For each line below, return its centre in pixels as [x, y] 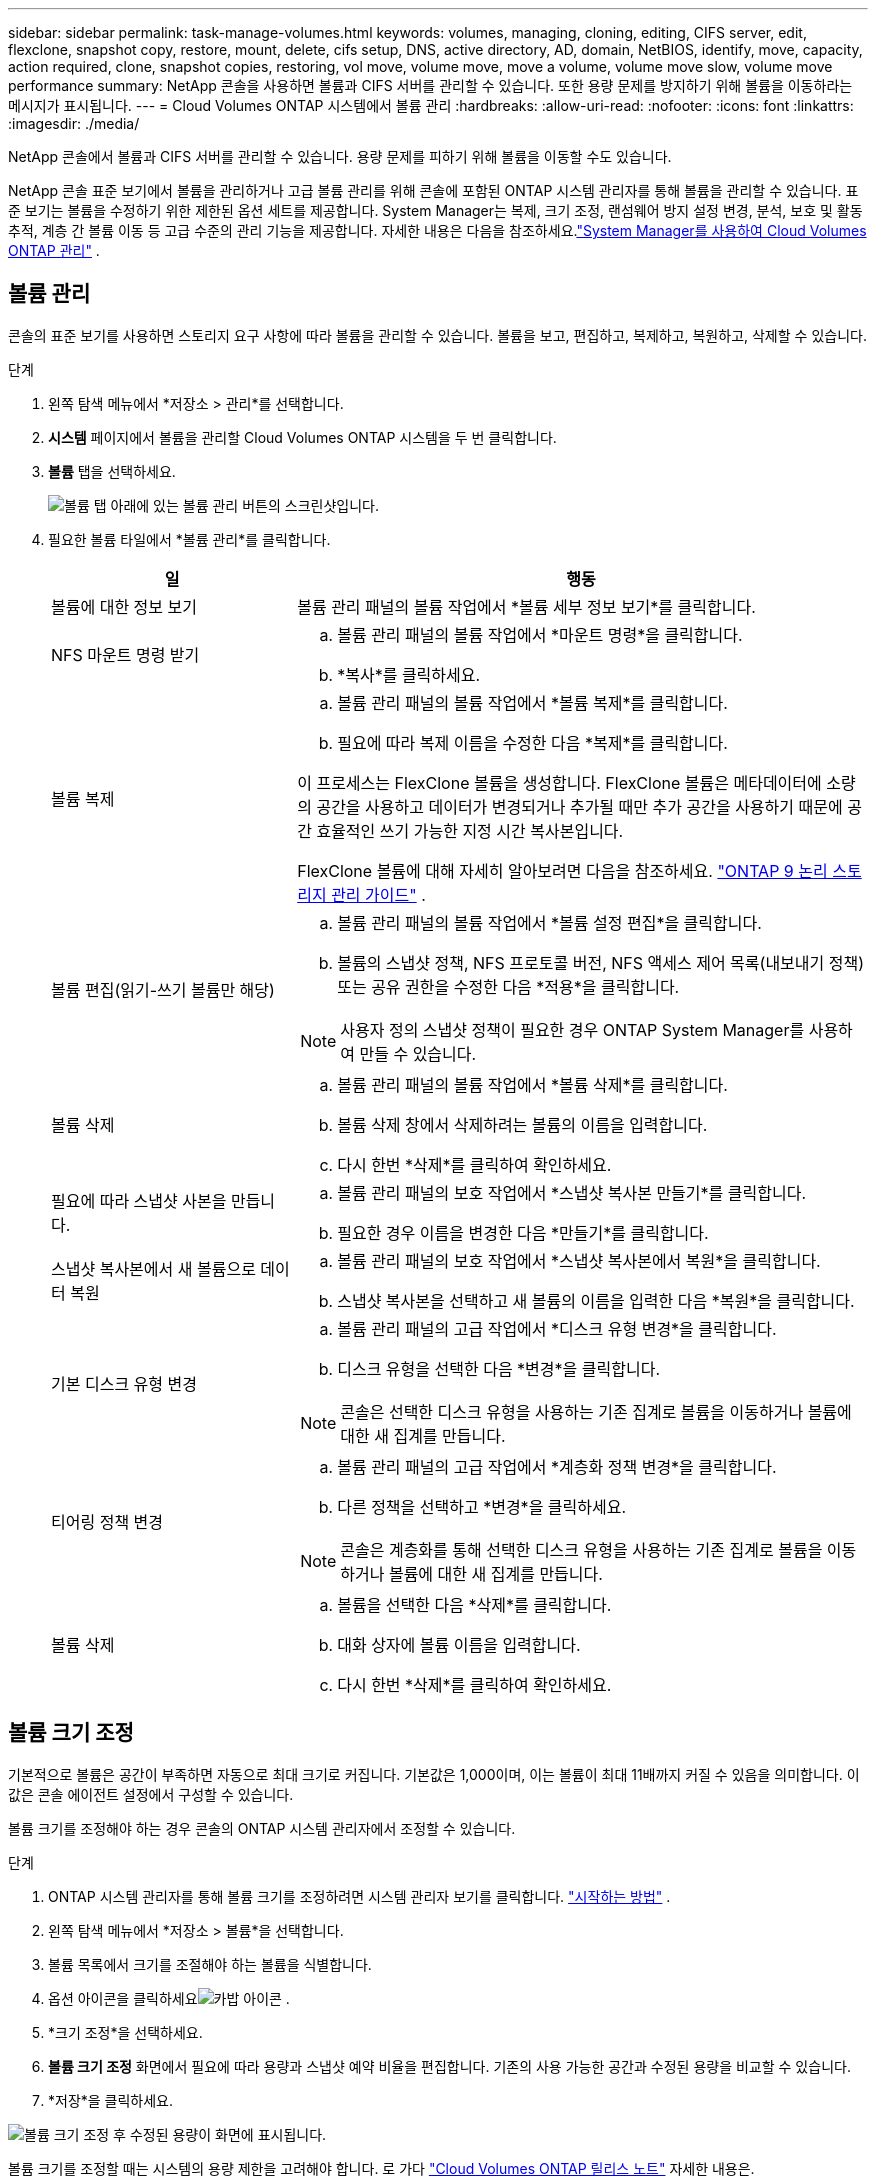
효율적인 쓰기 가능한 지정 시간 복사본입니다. [470, 830]
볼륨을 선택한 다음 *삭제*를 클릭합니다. [474, 1604]
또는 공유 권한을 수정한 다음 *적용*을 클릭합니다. [508, 986]
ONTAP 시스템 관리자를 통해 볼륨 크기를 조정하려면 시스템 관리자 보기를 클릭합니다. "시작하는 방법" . [359, 1896]
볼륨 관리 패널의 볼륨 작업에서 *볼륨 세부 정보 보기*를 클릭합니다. [526, 606]
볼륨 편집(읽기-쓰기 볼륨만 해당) [163, 989]
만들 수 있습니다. [418, 1053]
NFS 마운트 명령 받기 [125, 654]
